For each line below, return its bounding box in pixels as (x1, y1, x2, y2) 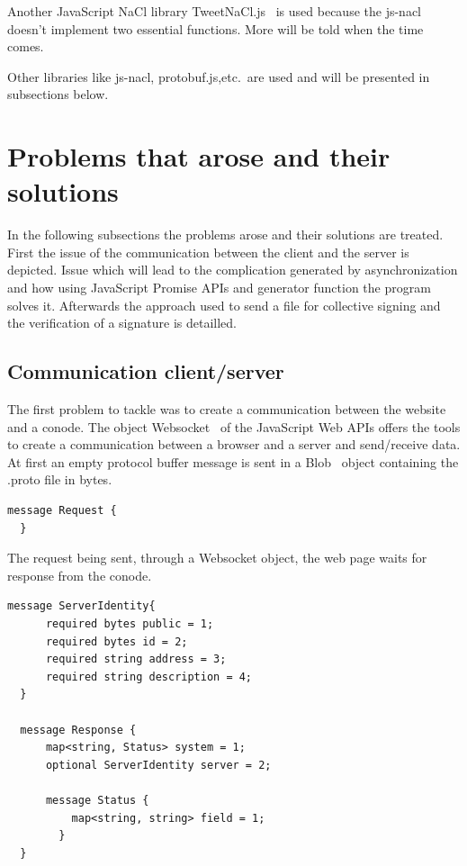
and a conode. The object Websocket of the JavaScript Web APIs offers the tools (7, 417, 461, 436)
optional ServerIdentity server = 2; (45, 758, 272, 771)
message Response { (20, 723, 137, 736)
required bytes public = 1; (45, 617, 214, 630)
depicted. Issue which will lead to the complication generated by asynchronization (7, 260, 458, 279)
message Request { (7, 504, 117, 518)
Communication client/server (7, 357, 284, 385)
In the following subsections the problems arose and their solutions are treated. (7, 225, 444, 244)
